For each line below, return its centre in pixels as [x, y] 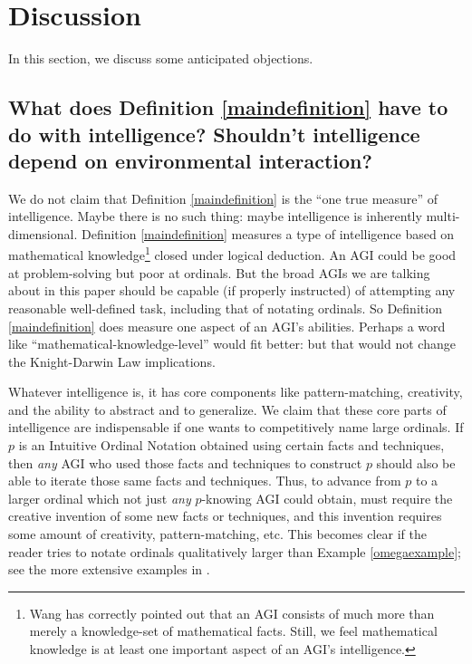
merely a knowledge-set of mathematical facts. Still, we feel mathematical [233, 631]
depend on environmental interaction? [190, 160]
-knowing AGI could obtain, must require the [327, 498]
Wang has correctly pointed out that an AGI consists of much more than [232, 613]
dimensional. [43, 233]
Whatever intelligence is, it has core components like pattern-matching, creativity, [236, 392]
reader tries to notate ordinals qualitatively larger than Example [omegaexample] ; [235, 551]
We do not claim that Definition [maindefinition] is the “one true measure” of [223, 198]
